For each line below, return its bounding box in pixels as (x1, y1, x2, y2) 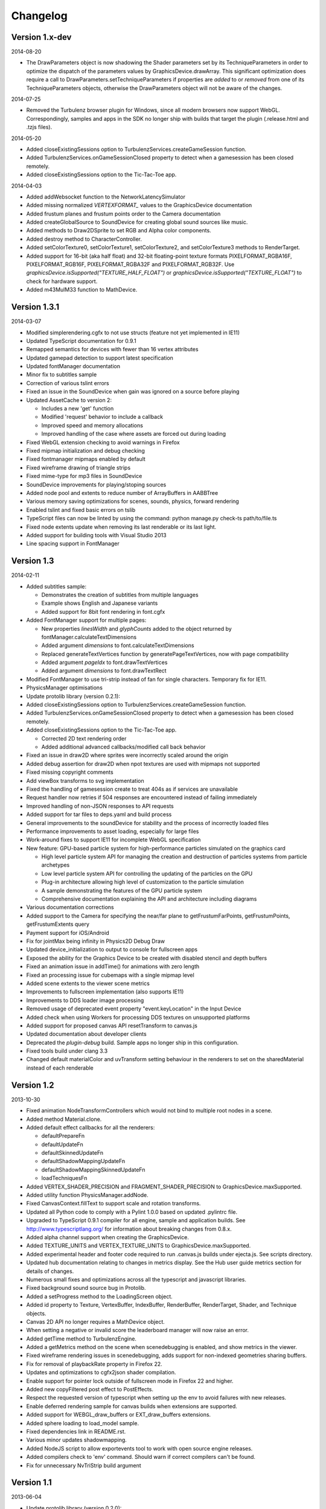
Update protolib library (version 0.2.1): (26, 692, 121, 700)
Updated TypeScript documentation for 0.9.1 (26, 337, 136, 344)
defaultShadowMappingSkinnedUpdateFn (41, 1166, 145, 1173)
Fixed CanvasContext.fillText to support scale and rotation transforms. (26, 1200, 201, 1207)
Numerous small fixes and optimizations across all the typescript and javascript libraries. (26, 1275, 247, 1283)
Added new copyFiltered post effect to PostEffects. (26, 1386, 154, 1393)
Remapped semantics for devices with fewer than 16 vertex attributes (26, 346, 199, 353)
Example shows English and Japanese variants (41, 599, 158, 607)
